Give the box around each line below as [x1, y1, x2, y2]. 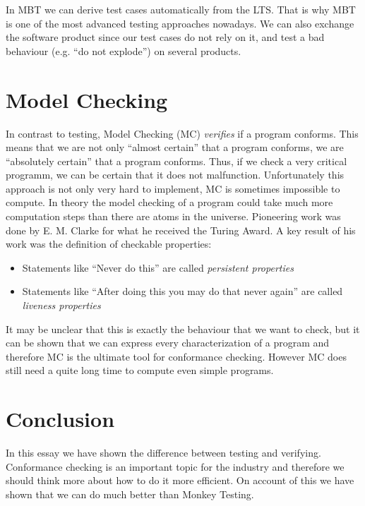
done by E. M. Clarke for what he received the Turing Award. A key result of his [6, 222, 356, 237]
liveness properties [22, 298, 101, 313]
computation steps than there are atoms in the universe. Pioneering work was [6, 209, 341, 224]
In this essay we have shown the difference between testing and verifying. [6, 445, 321, 460]
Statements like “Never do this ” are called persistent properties [22, 260, 294, 275]
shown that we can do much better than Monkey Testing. [6, 486, 254, 501]
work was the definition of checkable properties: [6, 236, 212, 251]
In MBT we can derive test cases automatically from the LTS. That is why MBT [6, 2, 356, 16]
